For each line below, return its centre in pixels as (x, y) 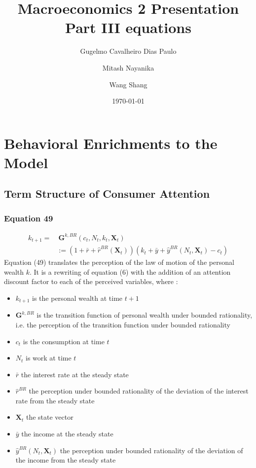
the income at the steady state (67, 434)
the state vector (50, 417)
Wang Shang (128, 84)
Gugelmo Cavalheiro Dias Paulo (128, 51)
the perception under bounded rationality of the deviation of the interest (139, 391)
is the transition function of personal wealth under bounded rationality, (145, 315)
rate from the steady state (55, 400)
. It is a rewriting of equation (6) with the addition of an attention (130, 271)
